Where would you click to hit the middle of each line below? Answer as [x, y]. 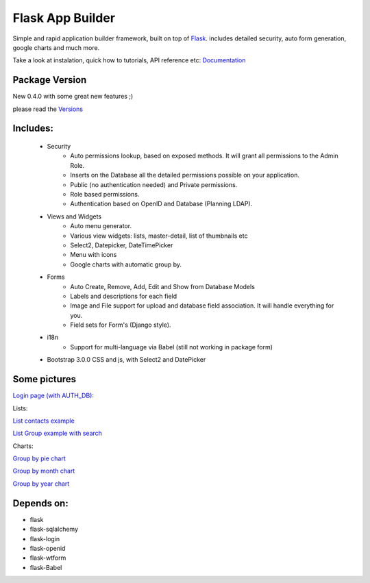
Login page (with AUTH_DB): [53, 396]
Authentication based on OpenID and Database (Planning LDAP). [161, 204]
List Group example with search [58, 433]
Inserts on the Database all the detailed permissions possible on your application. [185, 175]
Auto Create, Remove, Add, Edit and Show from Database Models [162, 286]
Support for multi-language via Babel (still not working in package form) [172, 347]
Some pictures [45, 379]
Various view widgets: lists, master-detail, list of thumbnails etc [159, 236]
